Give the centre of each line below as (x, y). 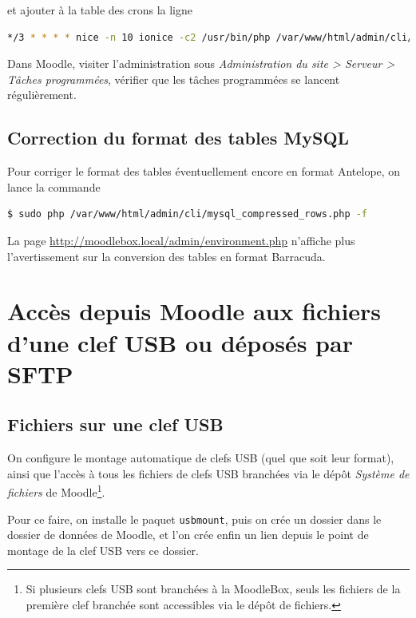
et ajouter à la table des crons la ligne (100, 10)
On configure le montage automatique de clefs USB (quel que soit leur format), (201, 458)
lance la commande (54, 186)
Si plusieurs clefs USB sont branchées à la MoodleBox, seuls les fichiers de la (213, 589)
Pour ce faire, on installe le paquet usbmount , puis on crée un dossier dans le (194, 519)
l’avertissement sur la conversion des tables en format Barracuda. (166, 256)
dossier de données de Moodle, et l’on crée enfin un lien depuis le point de (188, 535)
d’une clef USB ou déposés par (180, 342)
